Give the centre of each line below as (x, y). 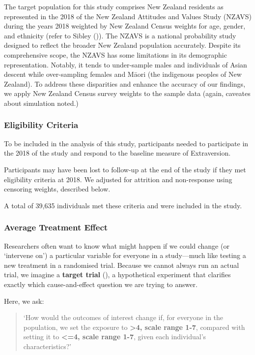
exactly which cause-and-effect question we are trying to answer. (101, 284)
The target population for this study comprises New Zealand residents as (114, 6)
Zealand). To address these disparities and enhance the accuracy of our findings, (125, 83)
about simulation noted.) (41, 103)
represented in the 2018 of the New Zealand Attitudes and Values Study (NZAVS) (128, 16)
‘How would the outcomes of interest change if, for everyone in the (123, 317)
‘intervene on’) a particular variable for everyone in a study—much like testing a (125, 255)
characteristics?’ (47, 346)
